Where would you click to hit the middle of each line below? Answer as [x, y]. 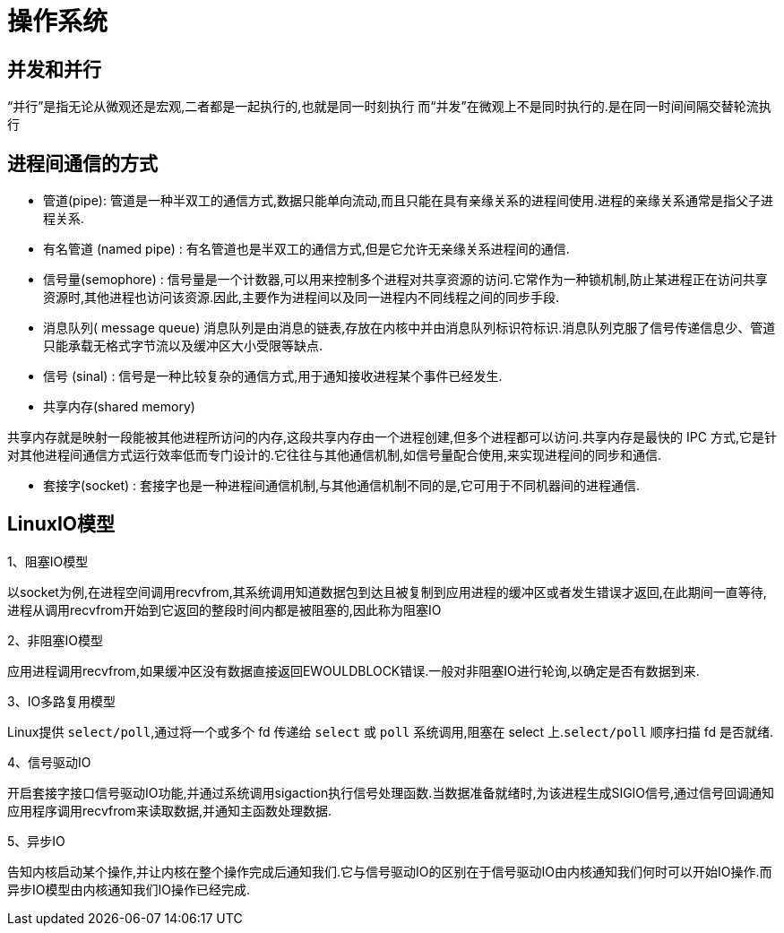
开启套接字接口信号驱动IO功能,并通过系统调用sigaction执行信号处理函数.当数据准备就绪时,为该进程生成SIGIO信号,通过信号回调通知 [391, 792]
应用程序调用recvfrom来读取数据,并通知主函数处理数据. [169, 810]
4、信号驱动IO [49, 762]
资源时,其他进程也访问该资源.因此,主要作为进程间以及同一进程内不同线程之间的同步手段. [302, 298]
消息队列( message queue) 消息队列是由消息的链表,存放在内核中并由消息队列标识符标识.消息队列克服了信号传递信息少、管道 [409, 328]
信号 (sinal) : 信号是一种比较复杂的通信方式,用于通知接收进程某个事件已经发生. [273, 376]
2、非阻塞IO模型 [56, 640]
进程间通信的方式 [82, 163]
